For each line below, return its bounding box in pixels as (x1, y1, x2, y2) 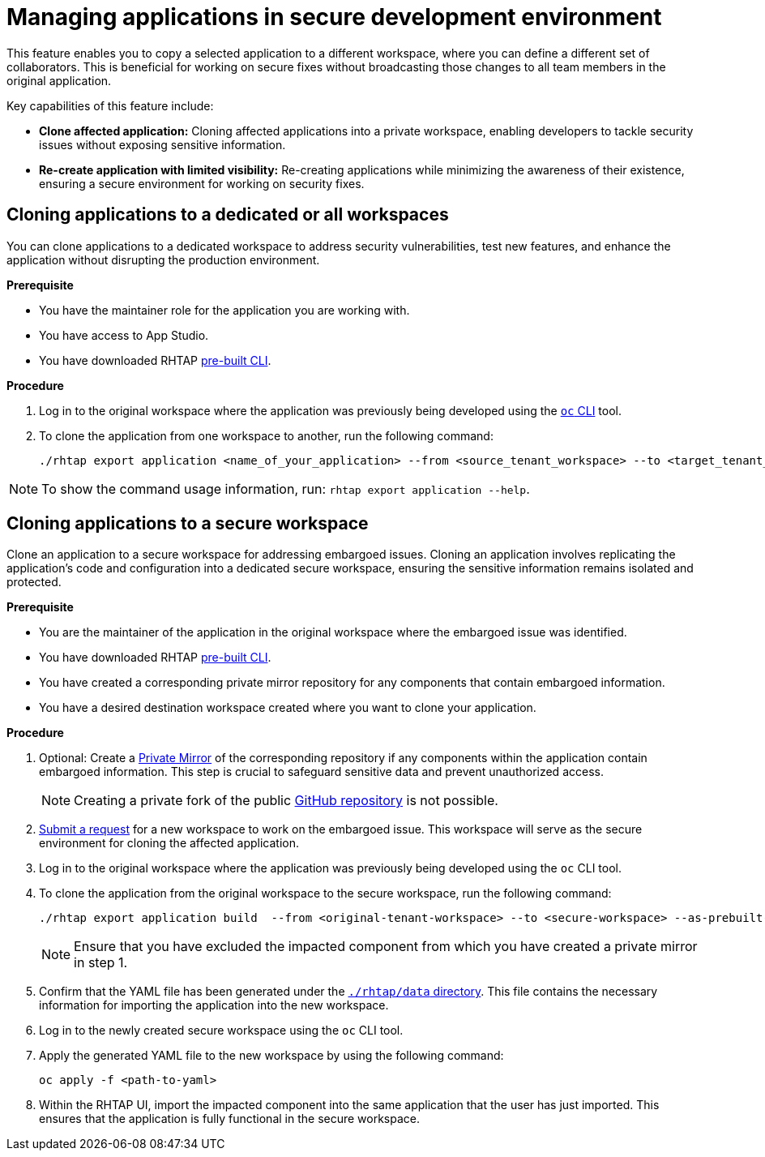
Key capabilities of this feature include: (6, 98, 214, 113)
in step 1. (74, 954, 128, 971)
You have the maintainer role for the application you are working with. (39, 302, 410, 317)
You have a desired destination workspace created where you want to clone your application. (39, 701, 536, 715)
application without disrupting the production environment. (6, 252, 320, 267)
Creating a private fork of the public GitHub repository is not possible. (74, 792, 498, 809)
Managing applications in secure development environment (6, 3, 662, 31)
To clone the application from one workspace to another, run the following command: (39, 428, 494, 443)
